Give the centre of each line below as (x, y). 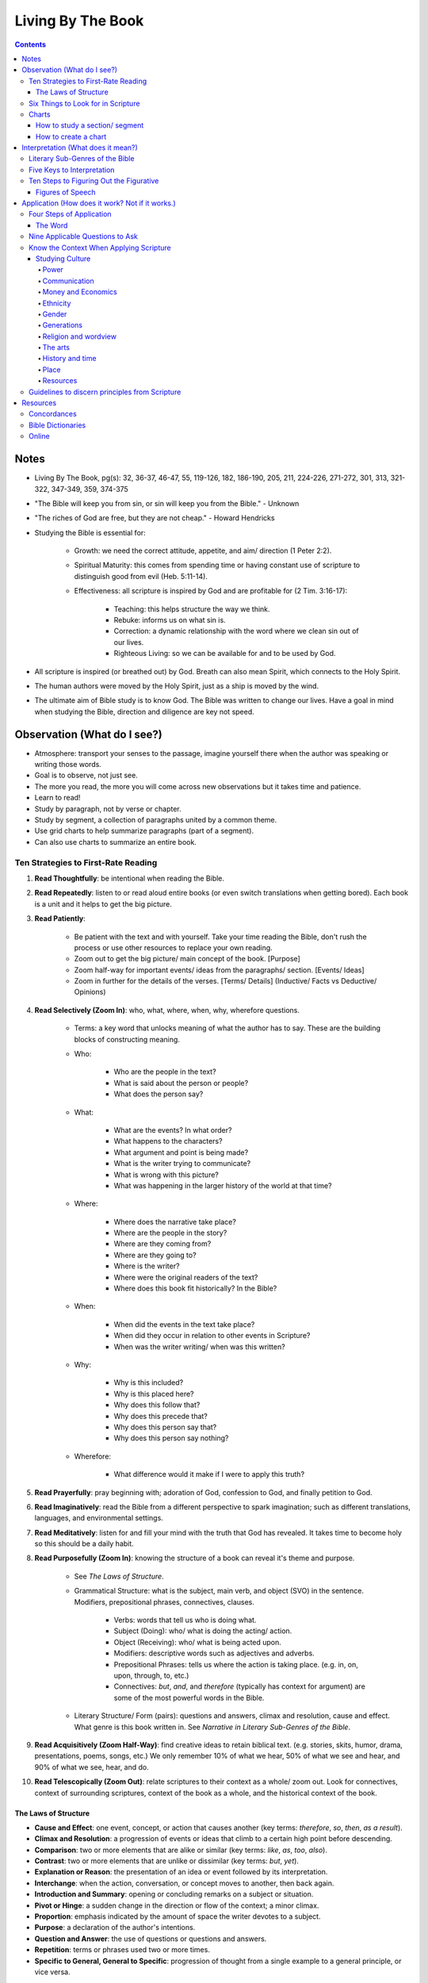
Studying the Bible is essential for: (90, 532)
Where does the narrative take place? (175, 1222)
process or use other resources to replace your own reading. (173, 947)
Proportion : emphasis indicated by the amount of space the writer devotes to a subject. (178, 1916)
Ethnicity (57, 303)
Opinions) (90, 992)
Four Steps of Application (70, 214)
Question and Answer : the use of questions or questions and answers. (151, 1939)
